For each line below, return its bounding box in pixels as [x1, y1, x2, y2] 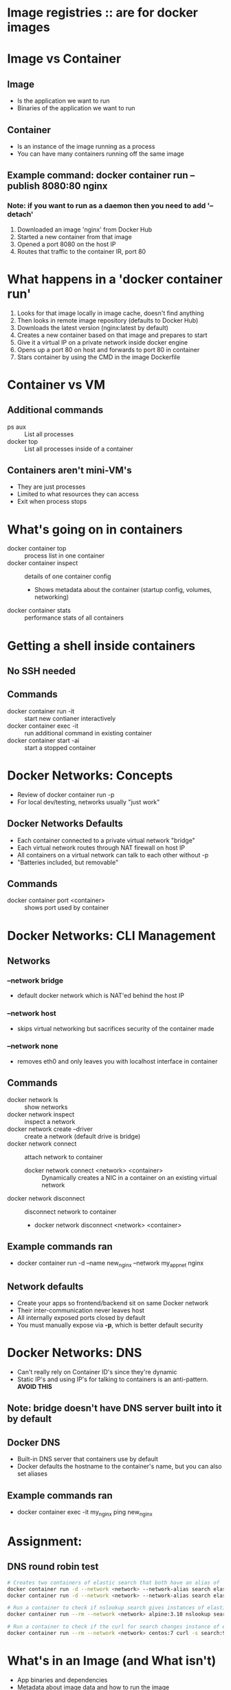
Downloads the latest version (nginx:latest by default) [16, 323, 168, 332]
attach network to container [24, 1152, 103, 1161]
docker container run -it [7, 706, 75, 715]
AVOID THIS [16, 1382, 53, 1390]
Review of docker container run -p [16, 791, 115, 799]
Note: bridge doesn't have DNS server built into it [7, 1403, 222, 1414]
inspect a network [24, 1117, 76, 1126]
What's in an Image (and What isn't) [7, 1653, 217, 1669]
